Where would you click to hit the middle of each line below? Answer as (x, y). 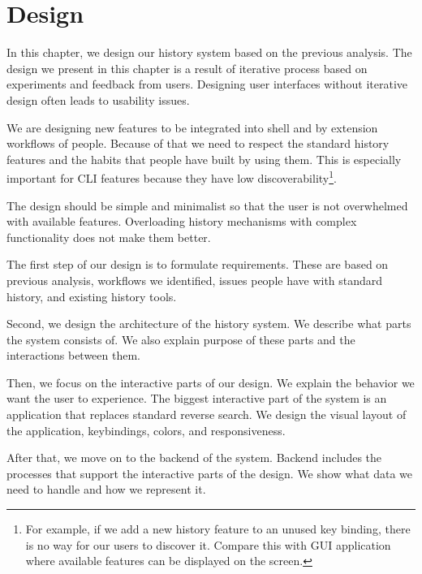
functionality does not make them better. (109, 237)
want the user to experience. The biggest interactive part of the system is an (197, 398)
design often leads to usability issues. (98, 99)
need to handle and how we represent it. (106, 489)
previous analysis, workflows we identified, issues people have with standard (195, 280)
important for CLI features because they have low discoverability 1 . (172, 177)
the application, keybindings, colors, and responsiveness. (146, 430)
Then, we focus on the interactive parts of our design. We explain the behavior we (211, 382)
